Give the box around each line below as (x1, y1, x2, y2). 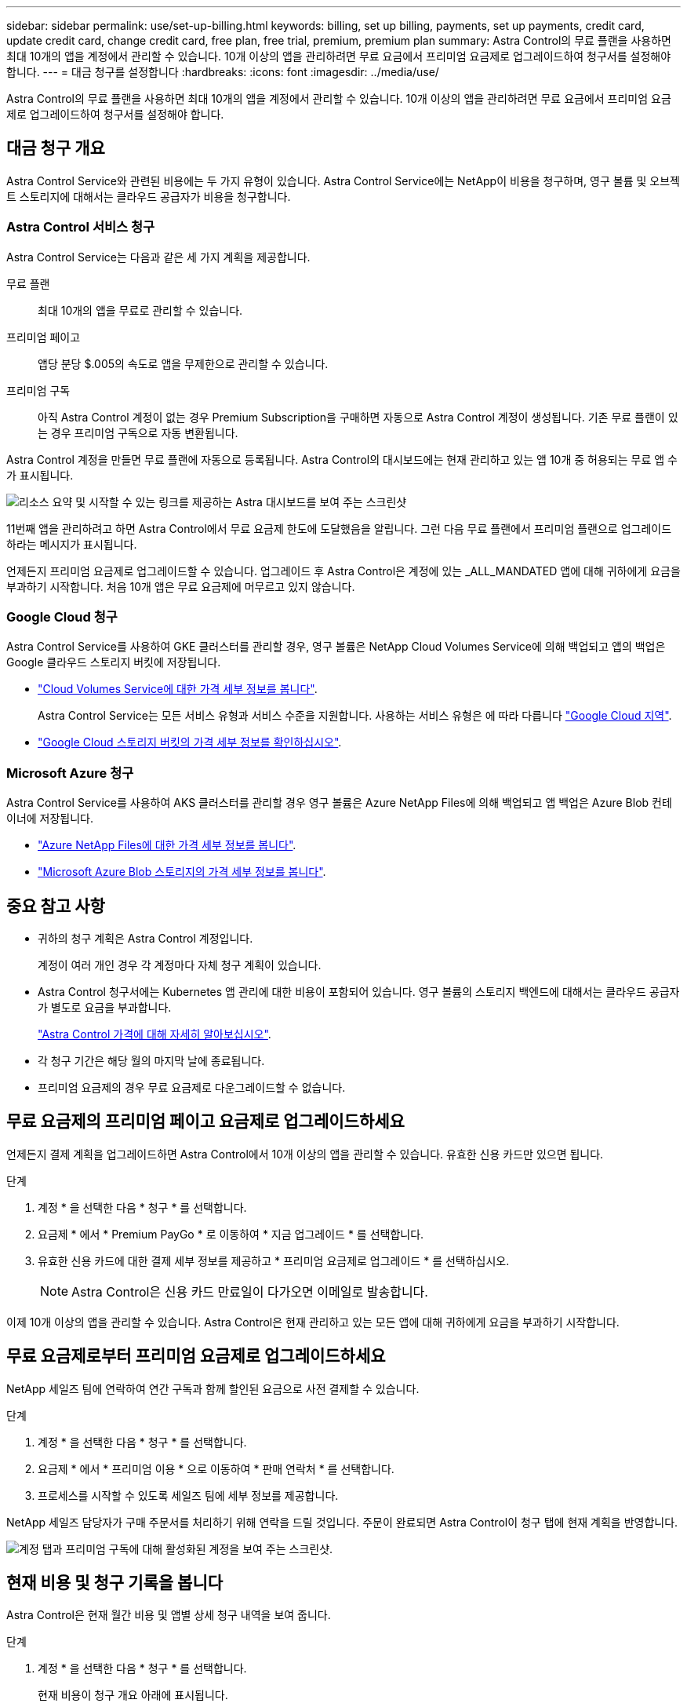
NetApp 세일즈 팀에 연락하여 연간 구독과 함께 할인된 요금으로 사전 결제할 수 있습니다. (6, 1381, 420, 1395)
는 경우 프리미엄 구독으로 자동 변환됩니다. (38, 425, 238, 440)
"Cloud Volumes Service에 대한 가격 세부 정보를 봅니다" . (38, 682, 318, 696)
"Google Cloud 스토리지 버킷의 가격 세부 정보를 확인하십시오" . (38, 735, 342, 750)
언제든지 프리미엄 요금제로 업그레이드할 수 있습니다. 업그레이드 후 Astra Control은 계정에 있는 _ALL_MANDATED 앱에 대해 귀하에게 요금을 (6, 564, 681, 578)
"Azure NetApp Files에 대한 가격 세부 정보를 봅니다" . (38, 838, 296, 852)
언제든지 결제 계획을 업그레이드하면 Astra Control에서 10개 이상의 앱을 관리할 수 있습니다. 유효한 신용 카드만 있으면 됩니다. (6, 1147, 604, 1161)
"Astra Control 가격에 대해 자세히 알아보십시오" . (38, 1027, 271, 1041)
